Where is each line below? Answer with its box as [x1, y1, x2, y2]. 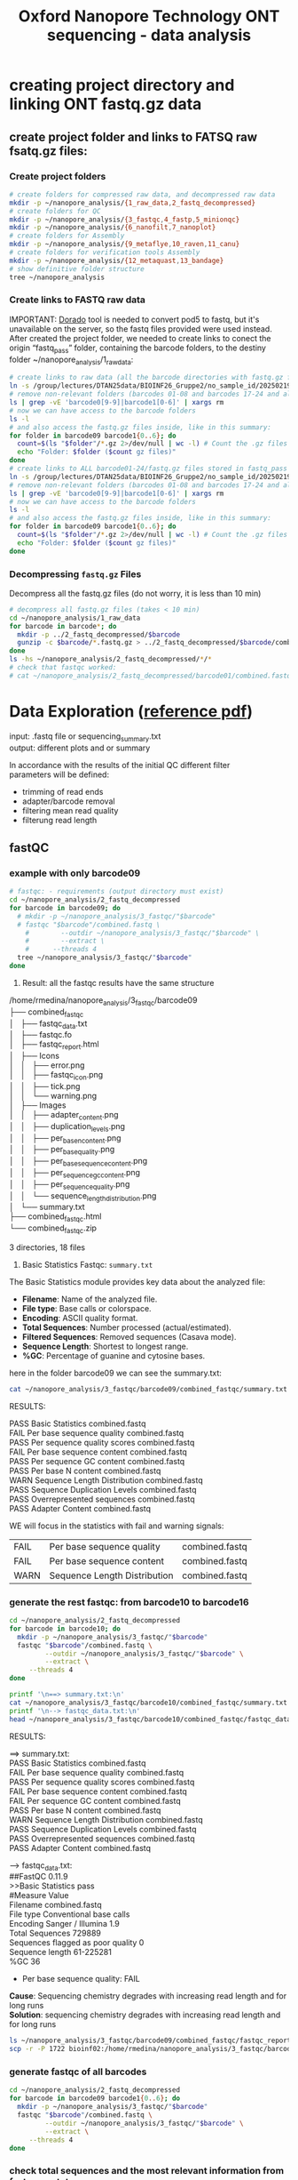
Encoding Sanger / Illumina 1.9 [9, 1919, 120, 1929]
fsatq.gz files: [9, 143, 89, 158]
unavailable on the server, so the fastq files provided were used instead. [9, 323, 272, 334]
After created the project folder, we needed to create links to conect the [9, 333, 272, 343]
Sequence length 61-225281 [9, 1947, 113, 1958]
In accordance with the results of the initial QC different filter [9, 759, 231, 770]
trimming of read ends [21, 786, 104, 797]
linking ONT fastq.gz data [9, 94, 202, 115]
